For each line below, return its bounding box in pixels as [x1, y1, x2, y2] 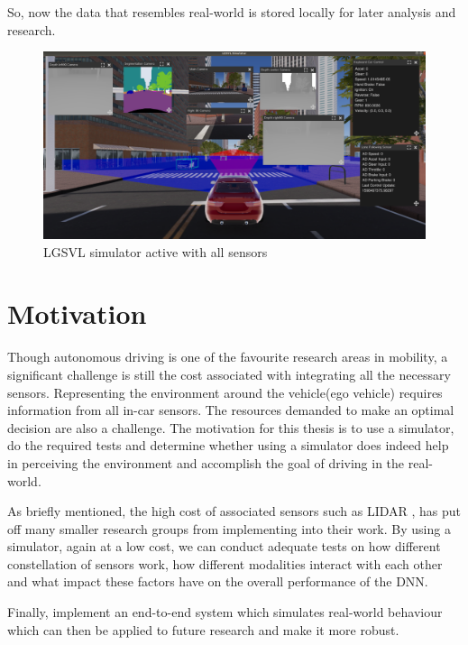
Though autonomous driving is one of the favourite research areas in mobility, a [7, 347, 448, 366]
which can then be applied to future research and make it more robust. [7, 620, 399, 639]
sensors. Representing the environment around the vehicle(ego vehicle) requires [7, 382, 443, 401]
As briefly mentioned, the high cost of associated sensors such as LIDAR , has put [7, 502, 462, 521]
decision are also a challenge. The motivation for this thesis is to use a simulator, [7, 418, 454, 437]
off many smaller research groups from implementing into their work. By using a [7, 519, 451, 538]
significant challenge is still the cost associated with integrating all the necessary [7, 364, 451, 383]
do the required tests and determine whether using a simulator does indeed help [7, 436, 449, 455]
